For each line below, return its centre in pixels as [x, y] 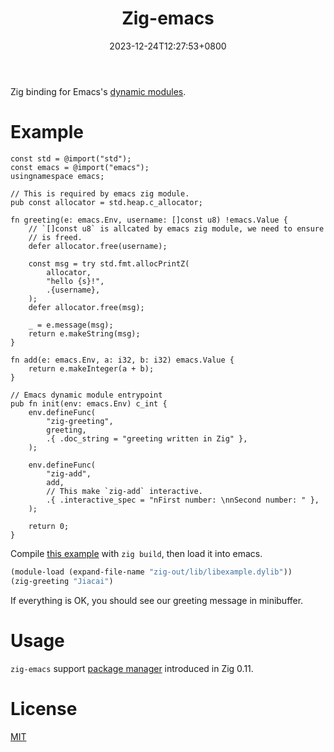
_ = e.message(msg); [71, 325]
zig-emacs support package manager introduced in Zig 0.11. [132, 668]
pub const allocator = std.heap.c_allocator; [106, 202]
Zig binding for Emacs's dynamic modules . [98, 91]
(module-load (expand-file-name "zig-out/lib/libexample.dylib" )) [151, 572]
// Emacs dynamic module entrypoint [86, 395]
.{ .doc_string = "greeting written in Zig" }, [147, 438]
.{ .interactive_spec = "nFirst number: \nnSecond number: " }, [183, 500]
